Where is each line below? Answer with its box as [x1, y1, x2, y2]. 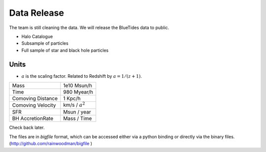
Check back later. [9, 124, 45, 130]
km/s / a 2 [63, 101, 85, 108]
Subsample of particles [21, 40, 68, 46]
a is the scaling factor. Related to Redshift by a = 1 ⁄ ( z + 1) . [21, 73, 142, 79]
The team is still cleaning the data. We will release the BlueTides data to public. [9, 25, 169, 30]
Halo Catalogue [21, 33, 53, 39]
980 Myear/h [63, 89, 94, 95]
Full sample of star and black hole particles [21, 47, 109, 53]
